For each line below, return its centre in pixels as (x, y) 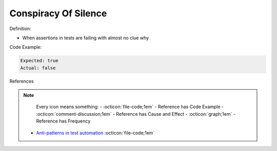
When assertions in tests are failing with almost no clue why (86, 38)
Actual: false (38, 68)
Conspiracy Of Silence (58, 13)
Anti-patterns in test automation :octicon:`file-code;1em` (95, 133)
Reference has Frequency (63, 121)
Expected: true (39, 61)
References (22, 81)
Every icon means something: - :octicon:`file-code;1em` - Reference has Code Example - (130, 107)
